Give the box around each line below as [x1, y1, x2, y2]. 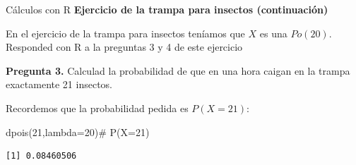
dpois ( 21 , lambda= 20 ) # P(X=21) [6, 124, 150, 139]
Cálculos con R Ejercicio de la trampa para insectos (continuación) [6, 2, 328, 16]
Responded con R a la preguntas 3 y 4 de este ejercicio [6, 39, 243, 54]
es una [259, 25, 287, 40]
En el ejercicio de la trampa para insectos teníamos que [6, 25, 245, 40]
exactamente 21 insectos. [6, 77, 113, 92]
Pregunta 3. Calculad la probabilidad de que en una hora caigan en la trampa [6, 63, 350, 78]
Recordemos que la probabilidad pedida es [6, 100, 189, 115]
